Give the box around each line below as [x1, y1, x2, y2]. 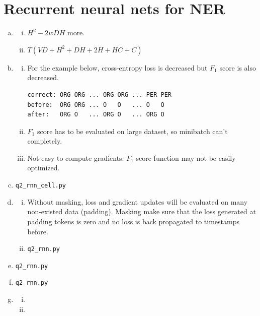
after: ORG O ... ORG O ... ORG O [27, 111, 164, 118]
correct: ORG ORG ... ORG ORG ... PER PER [27, 91, 171, 98]
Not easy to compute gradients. [27, 152, 124, 163]
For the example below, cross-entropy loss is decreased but [27, 62, 208, 73]
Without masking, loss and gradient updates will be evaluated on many [27, 196, 248, 207]
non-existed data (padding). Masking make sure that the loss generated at [27, 206, 256, 217]
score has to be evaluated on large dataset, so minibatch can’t [37, 125, 228, 136]
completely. [27, 136, 62, 146]
